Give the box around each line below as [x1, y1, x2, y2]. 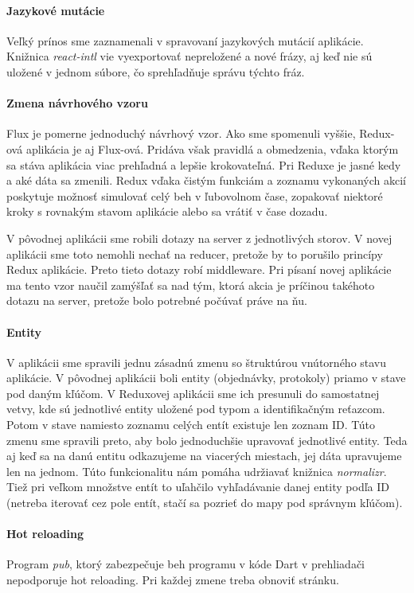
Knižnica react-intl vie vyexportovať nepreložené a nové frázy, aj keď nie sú [6, 48, 373, 64]
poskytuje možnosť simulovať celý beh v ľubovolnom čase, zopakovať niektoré [6, 187, 383, 204]
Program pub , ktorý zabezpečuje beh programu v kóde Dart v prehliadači [6, 556, 365, 572]
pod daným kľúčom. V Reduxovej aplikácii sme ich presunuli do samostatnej [6, 384, 380, 401]
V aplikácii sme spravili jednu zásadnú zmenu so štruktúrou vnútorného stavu [6, 353, 387, 370]
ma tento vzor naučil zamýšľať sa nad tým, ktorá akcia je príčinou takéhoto [6, 276, 375, 293]
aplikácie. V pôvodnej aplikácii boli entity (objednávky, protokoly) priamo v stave [6, 369, 406, 386]
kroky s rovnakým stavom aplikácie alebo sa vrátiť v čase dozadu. [6, 203, 328, 220]
